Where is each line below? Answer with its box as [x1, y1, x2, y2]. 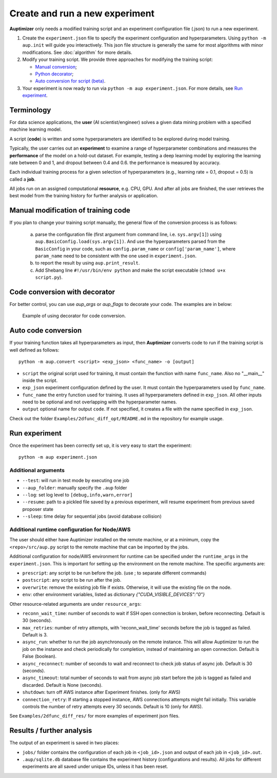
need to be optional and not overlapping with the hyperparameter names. [22, 399, 177, 405]
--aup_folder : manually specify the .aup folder [22, 484, 127, 490]
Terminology [9, 106, 51, 114]
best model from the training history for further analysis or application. [9, 193, 159, 199]
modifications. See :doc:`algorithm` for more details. [22, 49, 133, 55]
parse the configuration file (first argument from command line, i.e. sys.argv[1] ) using [35, 231, 222, 237]
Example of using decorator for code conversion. [22, 313, 126, 319]
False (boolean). [22, 653, 57, 660]
